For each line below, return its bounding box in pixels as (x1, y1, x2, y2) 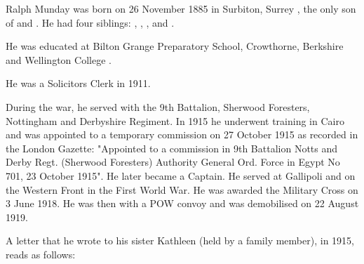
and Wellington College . (6, 52, 112, 67)
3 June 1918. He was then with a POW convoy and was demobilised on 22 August (6, 196, 359, 211)
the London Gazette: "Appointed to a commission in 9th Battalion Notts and (6, 140, 338, 155)
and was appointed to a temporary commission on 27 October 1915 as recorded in (6, 127, 358, 142)
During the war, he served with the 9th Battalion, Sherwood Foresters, (6, 99, 310, 114)
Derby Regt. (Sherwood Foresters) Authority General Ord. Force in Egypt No (6, 154, 340, 169)
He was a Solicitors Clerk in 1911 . (6, 76, 151, 91)
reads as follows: (6, 246, 76, 261)
